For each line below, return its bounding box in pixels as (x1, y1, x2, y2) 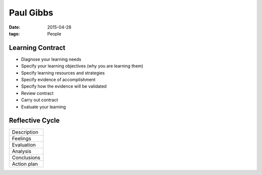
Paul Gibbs (9, 7, 53, 18)
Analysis (12, 148, 32, 155)
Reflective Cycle (9, 116, 60, 125)
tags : (9, 31, 20, 36)
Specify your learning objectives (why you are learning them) (21, 63, 144, 69)
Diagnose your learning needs (21, 56, 82, 62)
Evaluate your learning (21, 104, 66, 110)
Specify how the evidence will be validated (21, 83, 107, 89)
